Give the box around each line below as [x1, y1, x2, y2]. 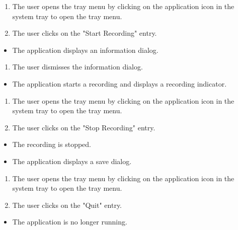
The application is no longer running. [12, 216, 127, 227]
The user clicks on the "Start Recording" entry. [12, 28, 157, 38]
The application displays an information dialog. [12, 44, 158, 55]
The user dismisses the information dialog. [12, 61, 143, 72]
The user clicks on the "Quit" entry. [12, 199, 122, 210]
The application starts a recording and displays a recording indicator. [12, 78, 227, 89]
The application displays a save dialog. [12, 156, 132, 166]
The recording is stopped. [12, 139, 91, 149]
